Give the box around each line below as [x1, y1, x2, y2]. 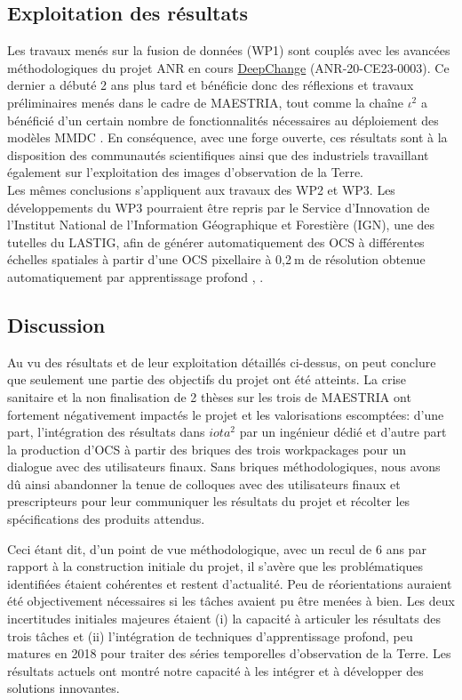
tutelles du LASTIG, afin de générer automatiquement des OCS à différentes [7, 232, 425, 251]
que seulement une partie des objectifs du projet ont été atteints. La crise [7, 370, 407, 389]
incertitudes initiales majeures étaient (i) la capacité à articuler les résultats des [7, 609, 441, 628]
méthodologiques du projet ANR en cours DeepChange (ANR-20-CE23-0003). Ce [7, 58, 450, 76]
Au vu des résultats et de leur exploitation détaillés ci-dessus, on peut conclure [7, 352, 436, 371]
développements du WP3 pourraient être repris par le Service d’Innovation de [7, 197, 430, 216]
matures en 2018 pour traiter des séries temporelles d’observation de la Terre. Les [7, 644, 451, 663]
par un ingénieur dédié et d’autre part [239, 422, 447, 441]
